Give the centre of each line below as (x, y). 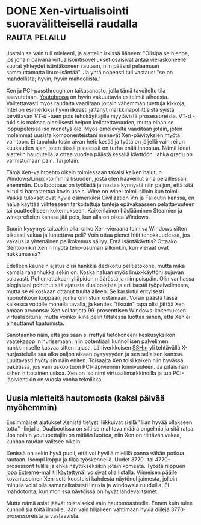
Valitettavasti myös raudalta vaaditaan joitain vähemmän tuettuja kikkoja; (96, 103)
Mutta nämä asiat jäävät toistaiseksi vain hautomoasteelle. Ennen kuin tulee (100, 503)
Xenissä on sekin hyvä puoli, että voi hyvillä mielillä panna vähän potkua (95, 453)
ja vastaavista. (62, 515)
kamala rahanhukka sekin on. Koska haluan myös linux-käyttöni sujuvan (95, 272)
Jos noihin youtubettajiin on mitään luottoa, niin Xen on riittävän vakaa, (94, 435)
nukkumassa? (23, 254)
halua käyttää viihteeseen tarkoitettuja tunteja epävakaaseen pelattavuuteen (100, 204)
